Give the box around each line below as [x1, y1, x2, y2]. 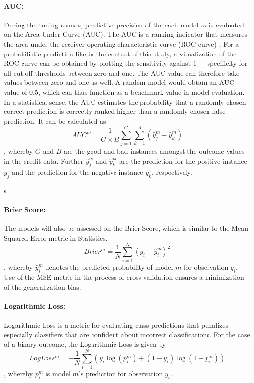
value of [4, 86, 27, 97]
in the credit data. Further [4, 156, 84, 166]
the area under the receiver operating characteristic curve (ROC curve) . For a [4, 38, 239, 49]
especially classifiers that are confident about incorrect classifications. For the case [4, 329, 250, 339]
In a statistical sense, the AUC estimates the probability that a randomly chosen [4, 96, 246, 107]
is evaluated [208, 19, 244, 29]
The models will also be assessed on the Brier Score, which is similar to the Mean [4, 223, 249, 233]
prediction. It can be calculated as [4, 115, 106, 126]
